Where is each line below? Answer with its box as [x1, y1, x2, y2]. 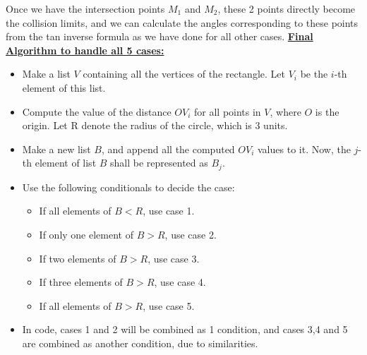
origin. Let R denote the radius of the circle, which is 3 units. [22, 118, 288, 133]
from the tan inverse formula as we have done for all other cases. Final [6, 29, 313, 44]
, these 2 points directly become [217, 1, 356, 16]
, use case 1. [143, 203, 195, 218]
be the [300, 66, 328, 81]
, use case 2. [164, 227, 217, 241]
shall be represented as [110, 155, 208, 170]
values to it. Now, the [258, 141, 351, 156]
